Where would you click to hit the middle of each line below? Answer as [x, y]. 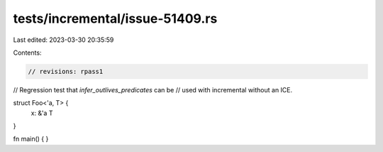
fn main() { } [31, 139]
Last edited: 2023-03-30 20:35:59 [63, 40]
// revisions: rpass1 [66, 71]
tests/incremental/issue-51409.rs [115, 18]
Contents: [27, 53]
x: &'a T [42, 113]
